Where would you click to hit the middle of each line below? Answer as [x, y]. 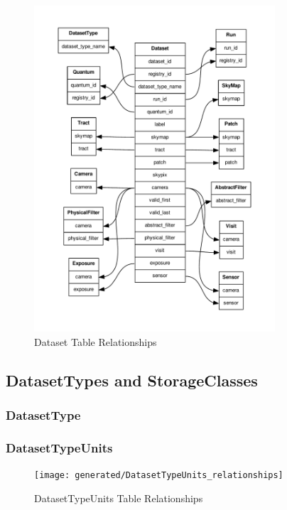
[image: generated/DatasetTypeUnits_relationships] [159, 476]
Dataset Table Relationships [96, 342]
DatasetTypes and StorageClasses [132, 380]
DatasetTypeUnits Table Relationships [119, 498]
